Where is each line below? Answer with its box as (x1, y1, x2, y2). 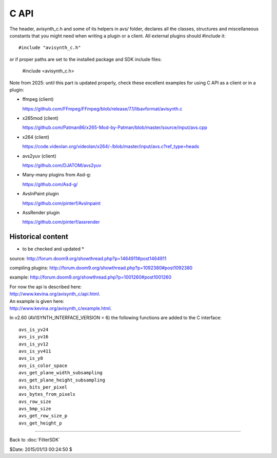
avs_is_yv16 (18, 334, 49, 340)
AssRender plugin (22, 209, 60, 215)
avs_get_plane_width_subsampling (18, 370, 103, 376)
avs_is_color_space (18, 362, 68, 369)
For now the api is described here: (9, 283, 82, 290)
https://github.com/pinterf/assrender (22, 219, 100, 225)
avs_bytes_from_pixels (18, 391, 76, 397)
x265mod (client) (22, 115, 59, 121)
